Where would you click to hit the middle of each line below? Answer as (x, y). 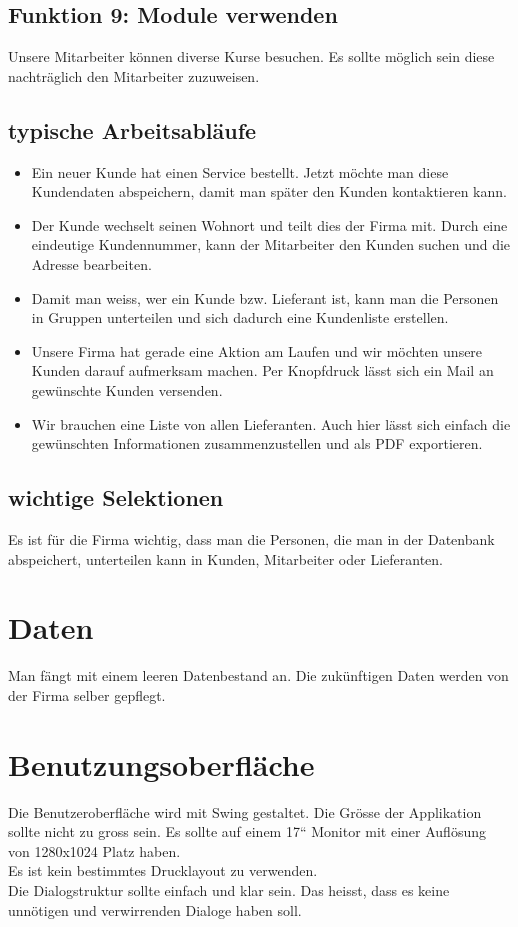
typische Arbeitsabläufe (132, 129)
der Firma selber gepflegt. (87, 694)
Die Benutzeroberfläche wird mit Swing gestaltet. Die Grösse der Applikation (245, 811)
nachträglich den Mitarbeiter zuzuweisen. (134, 75)
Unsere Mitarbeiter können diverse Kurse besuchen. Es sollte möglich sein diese (251, 56)
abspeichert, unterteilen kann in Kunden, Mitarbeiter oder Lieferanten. (225, 558)
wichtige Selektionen (116, 497)
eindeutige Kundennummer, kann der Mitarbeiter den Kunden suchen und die (271, 244)
